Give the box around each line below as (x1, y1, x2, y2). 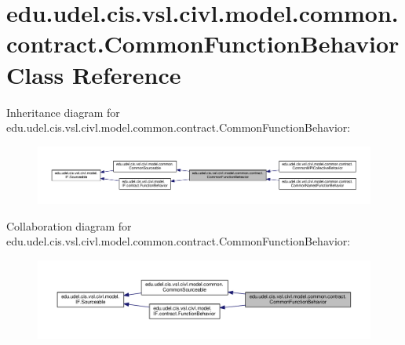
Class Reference (6, 58, 181, 90)
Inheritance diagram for (6, 103, 120, 120)
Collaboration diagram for (6, 217, 132, 234)
